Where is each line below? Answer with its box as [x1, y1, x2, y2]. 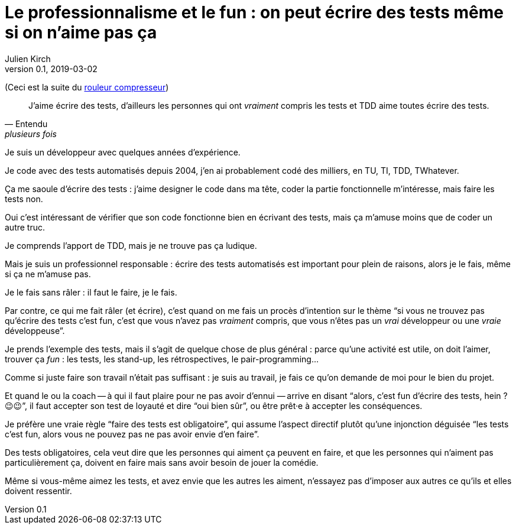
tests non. [5, 193, 43, 204]
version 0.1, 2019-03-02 [5, 63, 98, 74]
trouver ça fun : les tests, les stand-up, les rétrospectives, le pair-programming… [5, 353, 319, 364]
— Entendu [5, 118, 48, 129]
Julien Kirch [5, 53, 51, 64]
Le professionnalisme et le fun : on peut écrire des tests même [5, 2, 504, 22]
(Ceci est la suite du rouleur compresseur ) [5, 82, 169, 92]
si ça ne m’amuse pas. [5, 268, 91, 279]
